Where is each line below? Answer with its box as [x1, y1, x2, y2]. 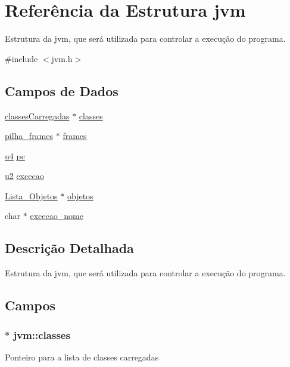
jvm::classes [13, 327, 70, 342]
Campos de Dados [5, 81, 119, 100]
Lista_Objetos [5, 189, 58, 202]
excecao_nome [30, 209, 83, 222]
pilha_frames [5, 129, 54, 142]
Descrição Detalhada [5, 239, 134, 257]
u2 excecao [5, 169, 44, 182]
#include [5, 52, 38, 64]
